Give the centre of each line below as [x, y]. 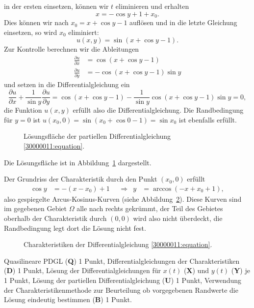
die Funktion [23, 110]
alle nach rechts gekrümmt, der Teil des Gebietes [150, 208]
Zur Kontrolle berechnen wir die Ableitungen [72, 49]
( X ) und [196, 270]
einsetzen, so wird [31, 32]
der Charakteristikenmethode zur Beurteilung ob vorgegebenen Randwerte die [121, 290]
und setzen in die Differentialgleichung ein [67, 84]
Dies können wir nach [36, 22]
